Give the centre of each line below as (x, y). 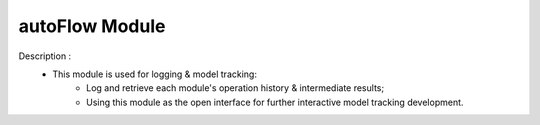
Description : (45, 56)
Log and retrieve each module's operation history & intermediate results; (235, 88)
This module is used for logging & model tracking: (154, 74)
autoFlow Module (92, 26)
